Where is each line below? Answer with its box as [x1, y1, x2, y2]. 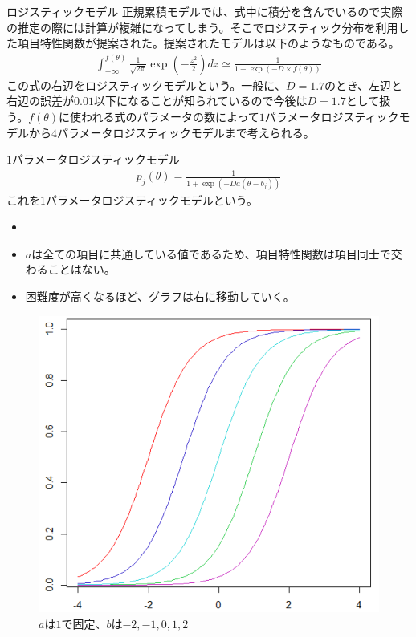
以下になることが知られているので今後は [93, 92, 308, 109]
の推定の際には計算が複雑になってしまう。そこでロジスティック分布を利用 [6, 18, 398, 35]
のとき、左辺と [324, 76, 403, 93]
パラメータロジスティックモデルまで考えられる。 [57, 124, 315, 140]
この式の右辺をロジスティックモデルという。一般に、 [6, 76, 286, 93]
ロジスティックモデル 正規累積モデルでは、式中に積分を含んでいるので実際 [6, 3, 403, 19]
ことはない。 [47, 261, 116, 278]
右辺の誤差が [6, 92, 74, 109]
